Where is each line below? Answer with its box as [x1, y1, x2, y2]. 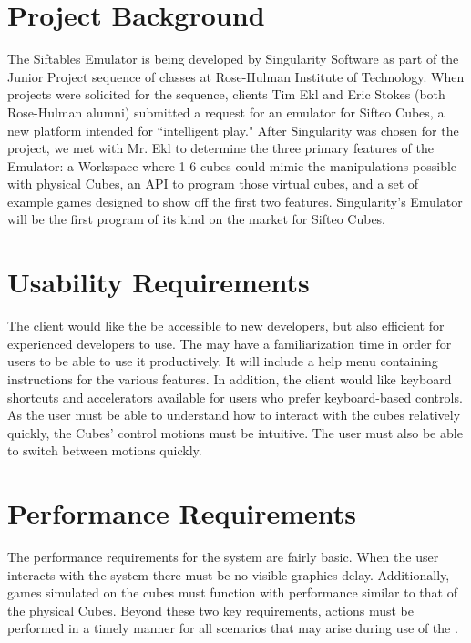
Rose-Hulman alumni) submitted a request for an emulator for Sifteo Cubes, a [7, 102, 445, 121]
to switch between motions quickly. [7, 441, 202, 460]
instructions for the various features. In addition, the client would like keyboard [7, 369, 452, 388]
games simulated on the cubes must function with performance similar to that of [7, 583, 457, 602]
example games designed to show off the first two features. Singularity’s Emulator [7, 191, 463, 210]
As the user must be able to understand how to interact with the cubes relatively [7, 405, 461, 424]
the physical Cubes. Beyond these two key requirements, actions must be [7, 600, 414, 619]
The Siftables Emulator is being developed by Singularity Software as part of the [7, 49, 459, 68]
